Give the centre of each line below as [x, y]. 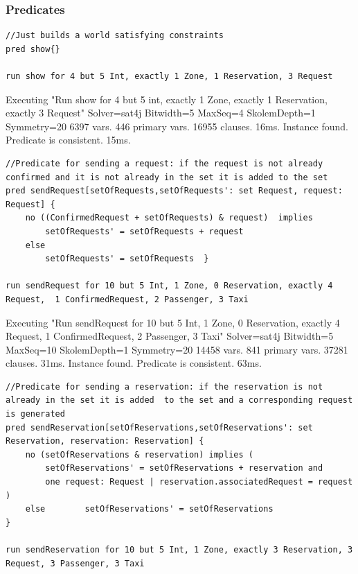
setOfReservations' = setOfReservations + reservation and [184, 468]
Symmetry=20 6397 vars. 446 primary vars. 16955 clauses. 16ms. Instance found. [177, 126]
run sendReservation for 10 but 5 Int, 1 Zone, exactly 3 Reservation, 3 [179, 550]
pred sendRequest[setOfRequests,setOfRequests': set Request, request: [174, 191]
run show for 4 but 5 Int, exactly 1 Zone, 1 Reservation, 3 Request [169, 76]
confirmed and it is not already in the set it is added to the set [167, 177]
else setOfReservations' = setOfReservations [149, 509]
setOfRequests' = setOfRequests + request [144, 231]
